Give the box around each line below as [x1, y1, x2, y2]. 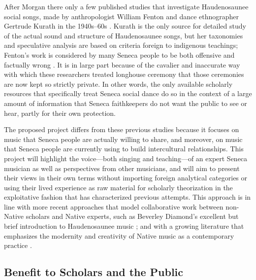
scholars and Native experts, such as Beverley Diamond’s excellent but [26, 211, 239, 221]
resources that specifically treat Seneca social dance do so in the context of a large [4, 88, 252, 99]
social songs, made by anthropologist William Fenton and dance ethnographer [4, 11, 239, 21]
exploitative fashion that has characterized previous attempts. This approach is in [4, 192, 251, 202]
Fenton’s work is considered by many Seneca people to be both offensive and [4, 49, 235, 60]
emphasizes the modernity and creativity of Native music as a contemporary [4, 230, 234, 241]
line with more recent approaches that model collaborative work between [4, 201, 224, 211]
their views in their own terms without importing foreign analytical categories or [4, 173, 248, 183]
